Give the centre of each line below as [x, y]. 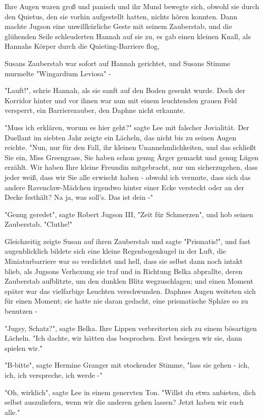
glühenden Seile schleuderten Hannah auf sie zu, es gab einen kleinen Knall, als [128, 36]
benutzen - [21, 311]
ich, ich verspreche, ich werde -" [54, 375]
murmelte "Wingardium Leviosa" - [58, 73]
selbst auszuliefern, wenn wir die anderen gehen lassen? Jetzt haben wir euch [124, 402]
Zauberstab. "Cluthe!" [39, 224]
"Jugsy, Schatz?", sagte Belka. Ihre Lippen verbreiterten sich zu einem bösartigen [131, 328]
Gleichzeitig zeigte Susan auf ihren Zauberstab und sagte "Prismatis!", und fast [128, 241]
